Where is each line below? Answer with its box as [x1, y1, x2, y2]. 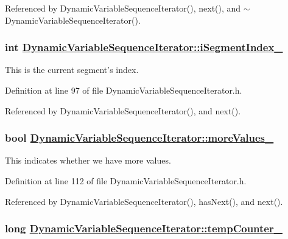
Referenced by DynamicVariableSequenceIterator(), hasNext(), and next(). [5, 195, 283, 207]
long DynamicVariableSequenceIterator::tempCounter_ [5, 221, 283, 236]
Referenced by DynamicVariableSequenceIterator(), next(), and [5, 2, 241, 14]
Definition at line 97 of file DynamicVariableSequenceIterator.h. [5, 84, 242, 96]
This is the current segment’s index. [5, 63, 139, 76]
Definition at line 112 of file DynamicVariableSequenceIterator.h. [5, 175, 247, 187]
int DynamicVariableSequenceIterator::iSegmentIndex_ [5, 40, 283, 55]
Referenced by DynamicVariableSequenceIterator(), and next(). [5, 104, 241, 117]
